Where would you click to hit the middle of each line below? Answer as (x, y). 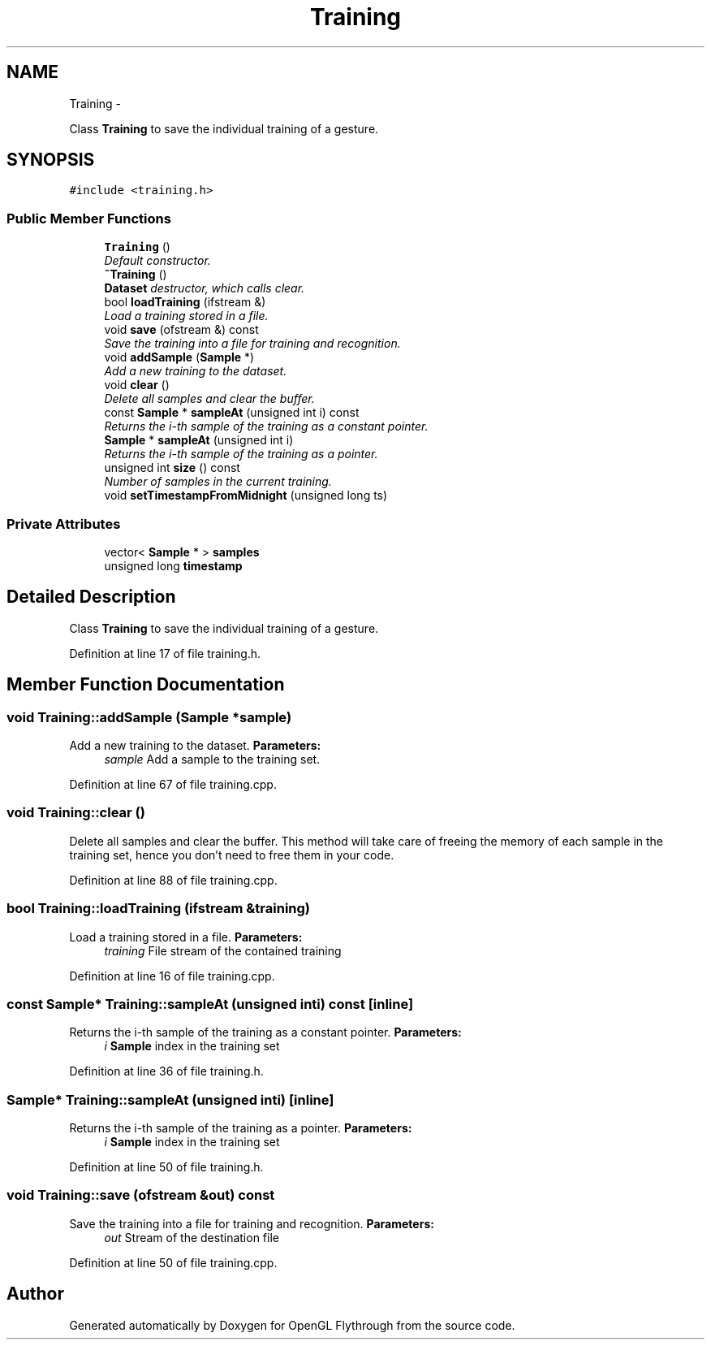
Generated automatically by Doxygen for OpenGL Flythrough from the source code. (292, 1325)
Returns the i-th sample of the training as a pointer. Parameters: (241, 1128)
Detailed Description (91, 597)
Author (35, 1294)
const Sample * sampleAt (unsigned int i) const (232, 413)
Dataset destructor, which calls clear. (205, 288)
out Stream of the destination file (192, 1237)
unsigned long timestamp (173, 565)
